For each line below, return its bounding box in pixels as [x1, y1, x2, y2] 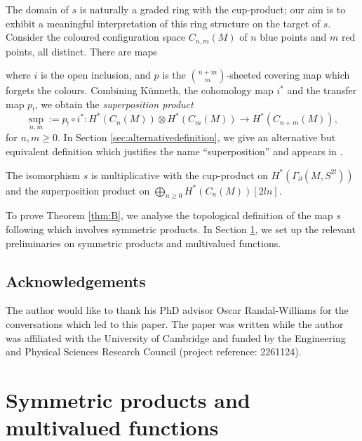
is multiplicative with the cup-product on [90, 167, 269, 182]
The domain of [6, 2, 69, 16]
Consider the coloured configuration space [6, 29, 186, 44]
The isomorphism [6, 167, 80, 182]
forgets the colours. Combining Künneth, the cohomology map [6, 83, 274, 98]
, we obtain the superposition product [34, 96, 194, 111]
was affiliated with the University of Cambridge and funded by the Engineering [6, 330, 346, 345]
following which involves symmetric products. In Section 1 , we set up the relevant [6, 221, 356, 236]
